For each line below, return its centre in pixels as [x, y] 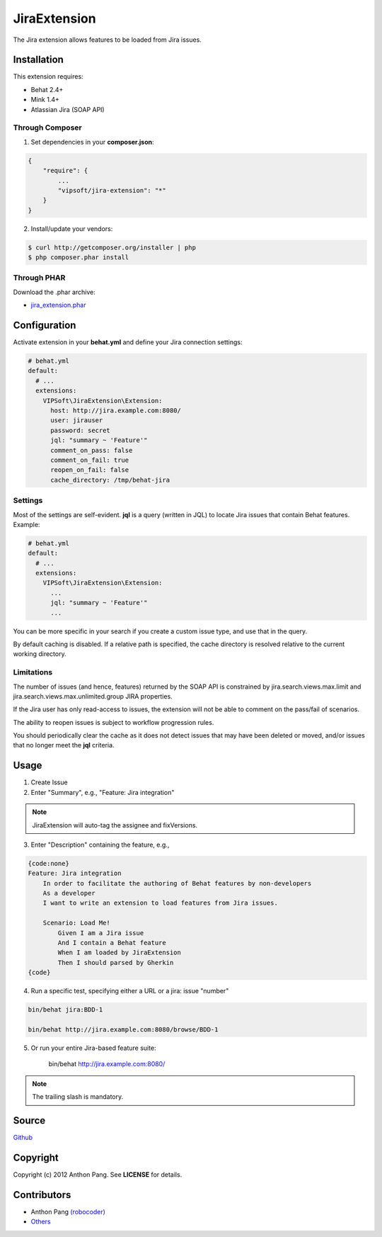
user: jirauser [77, 420]
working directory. [40, 654]
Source [29, 1120]
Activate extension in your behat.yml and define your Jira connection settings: [128, 342]
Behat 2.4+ [47, 89]
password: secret [81, 430]
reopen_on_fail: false [90, 470]
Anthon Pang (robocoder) [68, 1211]
